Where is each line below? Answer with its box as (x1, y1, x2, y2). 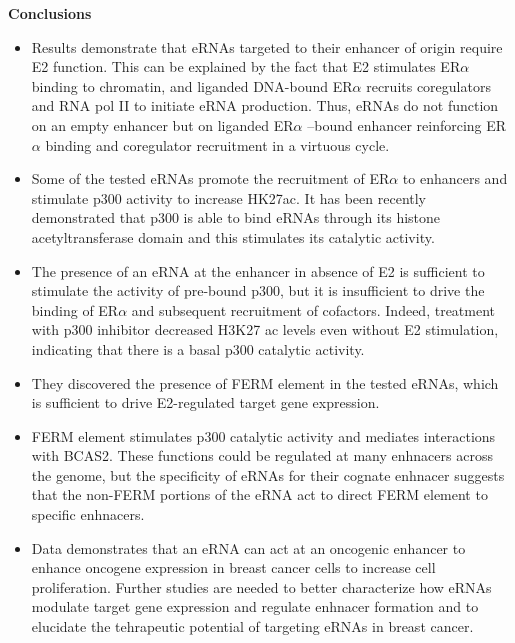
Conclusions (8, 3, 92, 23)
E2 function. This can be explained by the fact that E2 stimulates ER (31, 56, 461, 77)
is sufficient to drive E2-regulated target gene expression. (31, 392, 380, 413)
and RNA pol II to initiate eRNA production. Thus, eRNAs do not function (31, 95, 499, 116)
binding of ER (31, 299, 119, 320)
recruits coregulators (366, 75, 491, 96)
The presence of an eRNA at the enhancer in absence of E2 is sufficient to (31, 260, 485, 281)
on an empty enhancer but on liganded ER (31, 114, 294, 135)
